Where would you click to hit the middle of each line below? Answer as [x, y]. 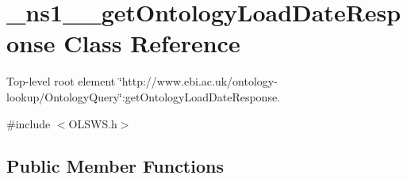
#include [29, 123]
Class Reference [152, 43]
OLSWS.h [93, 123]
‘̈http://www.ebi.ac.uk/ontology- [198, 81]
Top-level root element [61, 81]
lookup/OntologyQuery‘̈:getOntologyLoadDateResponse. [144, 96]
